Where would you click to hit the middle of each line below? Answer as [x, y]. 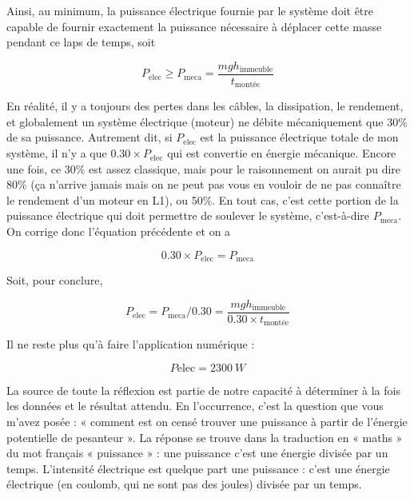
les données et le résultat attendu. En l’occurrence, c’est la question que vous [195, 406]
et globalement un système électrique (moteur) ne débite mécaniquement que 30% [207, 121]
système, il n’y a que [57, 153]
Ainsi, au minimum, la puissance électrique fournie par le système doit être [190, 10]
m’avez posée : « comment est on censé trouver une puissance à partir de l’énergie [207, 421]
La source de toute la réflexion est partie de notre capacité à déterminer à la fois [203, 390]
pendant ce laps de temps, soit [81, 42]
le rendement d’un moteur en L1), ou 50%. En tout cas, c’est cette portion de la [203, 199]
